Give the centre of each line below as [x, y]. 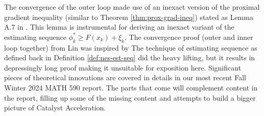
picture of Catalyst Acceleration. [55, 108]
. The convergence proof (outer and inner [189, 37]
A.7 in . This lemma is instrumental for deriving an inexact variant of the [119, 27]
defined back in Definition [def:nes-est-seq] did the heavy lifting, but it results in [130, 57]
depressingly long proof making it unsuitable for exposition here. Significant [123, 67]
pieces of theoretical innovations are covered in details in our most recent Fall [125, 77]
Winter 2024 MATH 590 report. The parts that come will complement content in [131, 87]
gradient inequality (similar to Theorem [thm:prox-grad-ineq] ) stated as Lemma [129, 17]
